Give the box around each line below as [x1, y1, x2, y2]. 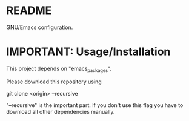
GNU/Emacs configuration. [6, 24, 73, 31]
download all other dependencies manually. [6, 108, 115, 115]
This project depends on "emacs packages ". [6, 65, 112, 73]
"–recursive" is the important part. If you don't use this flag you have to [6, 101, 184, 109]
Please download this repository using [6, 78, 102, 85]
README [6, 4, 52, 18]
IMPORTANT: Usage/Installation [6, 45, 171, 59]
